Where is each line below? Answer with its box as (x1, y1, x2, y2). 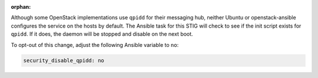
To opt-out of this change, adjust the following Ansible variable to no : (11, 41, 179, 48)
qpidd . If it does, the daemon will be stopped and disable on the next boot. (11, 30, 194, 38)
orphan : (11, 4, 31, 10)
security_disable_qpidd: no (23, 57, 104, 64)
